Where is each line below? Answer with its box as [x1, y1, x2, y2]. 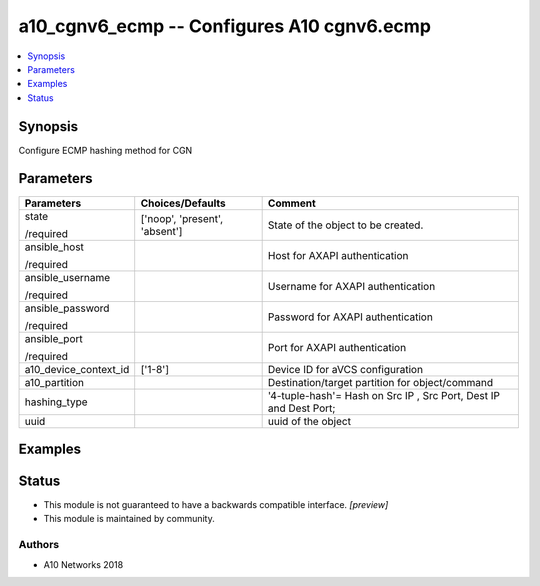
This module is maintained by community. [43, 513, 215, 525]
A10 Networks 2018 [43, 558, 124, 570]
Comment [267, 196, 316, 210]
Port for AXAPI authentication [267, 340, 407, 354]
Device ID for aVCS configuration [267, 362, 424, 376]
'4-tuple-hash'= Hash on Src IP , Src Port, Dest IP [267, 388, 500, 402]
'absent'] [140, 224, 183, 238]
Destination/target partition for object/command [267, 375, 494, 389]
